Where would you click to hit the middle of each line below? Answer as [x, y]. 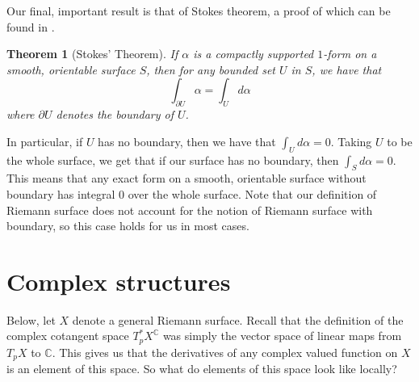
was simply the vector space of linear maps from [282, 336]
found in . [31, 26]
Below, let [31, 319]
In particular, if [45, 141]
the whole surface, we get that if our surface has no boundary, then [173, 160]
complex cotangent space [68, 336]
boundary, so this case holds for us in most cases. [128, 226]
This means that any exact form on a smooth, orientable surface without [186, 178]
